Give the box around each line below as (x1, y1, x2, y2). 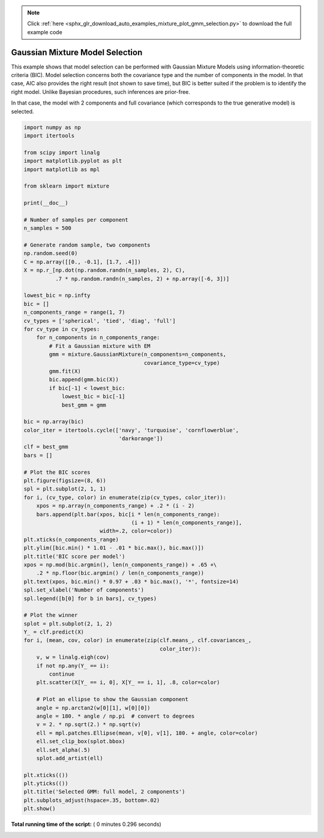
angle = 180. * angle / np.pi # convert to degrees (36, 712, 195, 720)
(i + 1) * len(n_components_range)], (131, 519, 242, 526)
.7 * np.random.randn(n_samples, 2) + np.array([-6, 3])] (55, 275, 230, 282)
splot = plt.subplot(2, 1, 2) (23, 620, 113, 627)
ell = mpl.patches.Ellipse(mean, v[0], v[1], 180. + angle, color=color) (36, 729, 258, 736)
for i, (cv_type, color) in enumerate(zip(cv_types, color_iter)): (23, 494, 227, 501)
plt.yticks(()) (23, 780, 68, 787)
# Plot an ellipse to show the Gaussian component (36, 696, 188, 703)
